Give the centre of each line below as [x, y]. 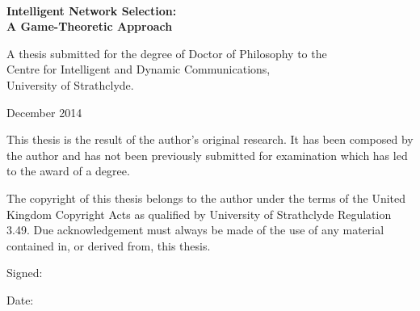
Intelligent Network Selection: [92, 10]
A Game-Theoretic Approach [90, 26]
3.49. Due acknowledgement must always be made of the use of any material [195, 230]
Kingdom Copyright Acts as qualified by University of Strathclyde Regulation [199, 214]
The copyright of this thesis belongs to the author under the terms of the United [206, 198]
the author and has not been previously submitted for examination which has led [207, 155]
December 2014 [44, 112]
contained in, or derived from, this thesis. [109, 245]
